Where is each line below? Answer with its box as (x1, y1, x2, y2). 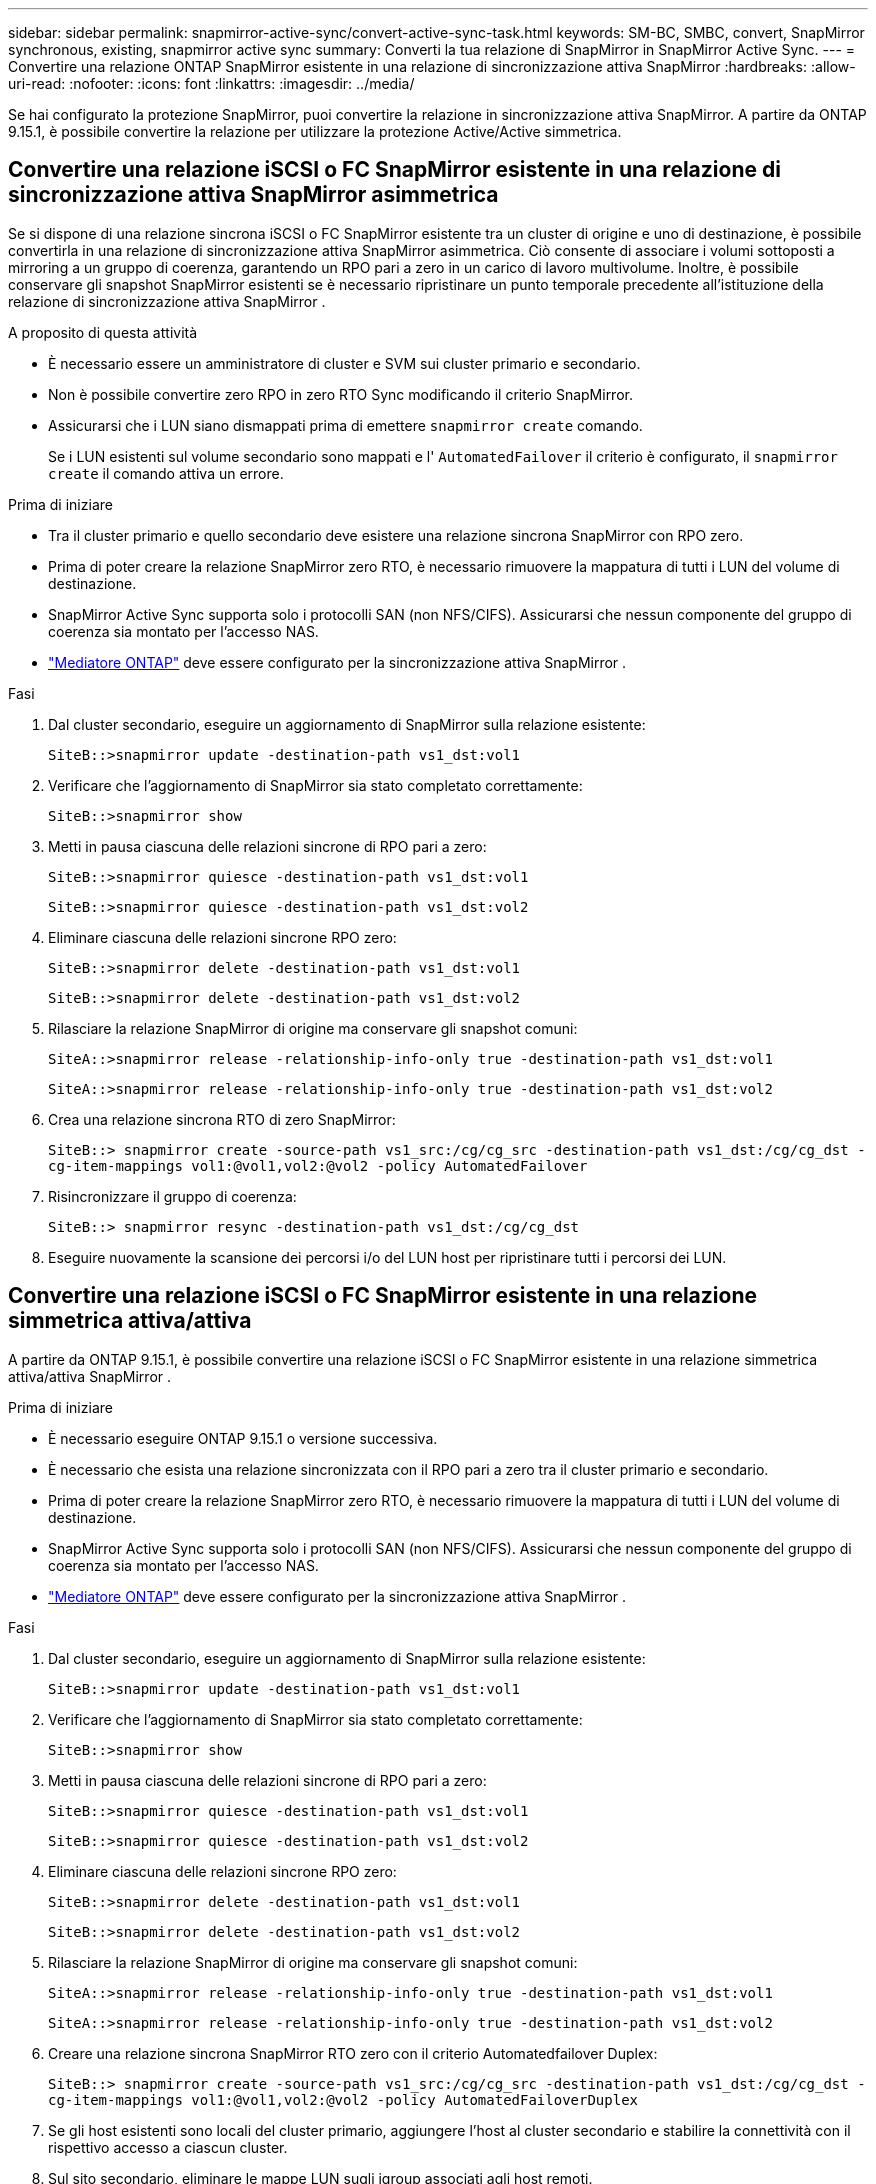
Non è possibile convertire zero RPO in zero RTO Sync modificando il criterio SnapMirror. (48, 385, 633, 403)
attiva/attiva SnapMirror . (8, 1367, 172, 1385)
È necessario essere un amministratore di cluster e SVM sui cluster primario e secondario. (48, 354, 641, 372)
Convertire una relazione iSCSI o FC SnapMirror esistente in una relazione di (8, 157, 781, 183)
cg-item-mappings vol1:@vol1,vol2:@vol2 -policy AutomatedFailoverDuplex (48, 2091, 639, 2108)
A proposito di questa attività (8, 323, 198, 341)
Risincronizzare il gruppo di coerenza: (48, 1187, 297, 1205)
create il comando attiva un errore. (48, 464, 284, 482)
